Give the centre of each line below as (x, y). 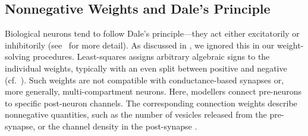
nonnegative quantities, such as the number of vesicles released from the (136, 114)
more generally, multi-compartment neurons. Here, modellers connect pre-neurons (153, 91)
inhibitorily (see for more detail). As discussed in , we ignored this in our (140, 45)
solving (18, 56)
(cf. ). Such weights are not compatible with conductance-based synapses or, (144, 80)
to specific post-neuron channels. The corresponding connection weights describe (151, 103)
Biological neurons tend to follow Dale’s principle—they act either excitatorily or (152, 33)
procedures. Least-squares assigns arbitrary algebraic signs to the (151, 56)
